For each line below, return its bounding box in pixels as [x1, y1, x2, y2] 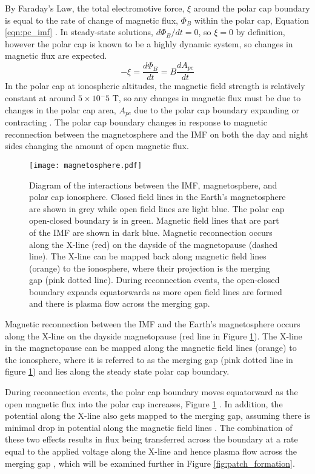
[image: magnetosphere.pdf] [29, 161, 142, 170]
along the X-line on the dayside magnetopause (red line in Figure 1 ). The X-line [5, 329, 302, 342]
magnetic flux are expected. [5, 49, 107, 62]
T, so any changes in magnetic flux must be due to [112, 92, 301, 104]
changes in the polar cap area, [5, 103, 116, 116]
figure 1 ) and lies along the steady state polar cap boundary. [5, 365, 230, 378]
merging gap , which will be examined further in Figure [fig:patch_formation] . [5, 456, 295, 469]
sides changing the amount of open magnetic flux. [5, 139, 189, 152]
